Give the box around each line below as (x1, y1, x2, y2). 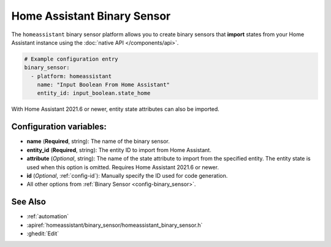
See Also (11, 197, 46, 207)
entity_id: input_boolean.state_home (37, 89, 151, 97)
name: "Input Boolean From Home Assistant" (37, 82, 170, 88)
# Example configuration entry (24, 55, 119, 63)
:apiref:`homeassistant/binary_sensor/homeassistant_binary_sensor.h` (26, 221, 203, 229)
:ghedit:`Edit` (26, 230, 59, 237)
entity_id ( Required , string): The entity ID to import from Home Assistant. (26, 146, 211, 153)
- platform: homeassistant (31, 72, 112, 80)
